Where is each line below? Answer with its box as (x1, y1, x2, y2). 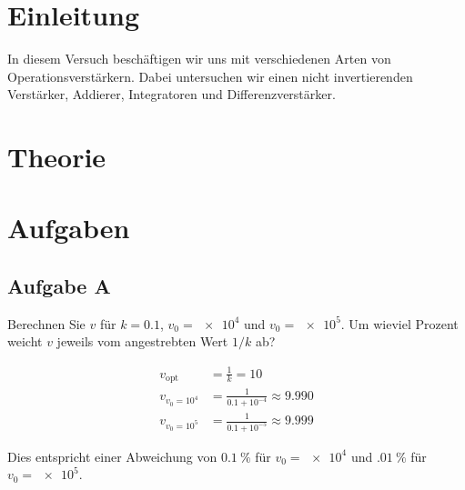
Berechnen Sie (7, 314, 86, 333)
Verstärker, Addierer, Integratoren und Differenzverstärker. (7, 85, 336, 104)
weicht (7, 332, 43, 351)
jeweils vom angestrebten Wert (56, 332, 228, 351)
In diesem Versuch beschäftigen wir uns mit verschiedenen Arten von (7, 49, 391, 68)
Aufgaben (7, 209, 130, 246)
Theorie (7, 138, 106, 175)
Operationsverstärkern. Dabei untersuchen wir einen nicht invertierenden (7, 66, 413, 85)
